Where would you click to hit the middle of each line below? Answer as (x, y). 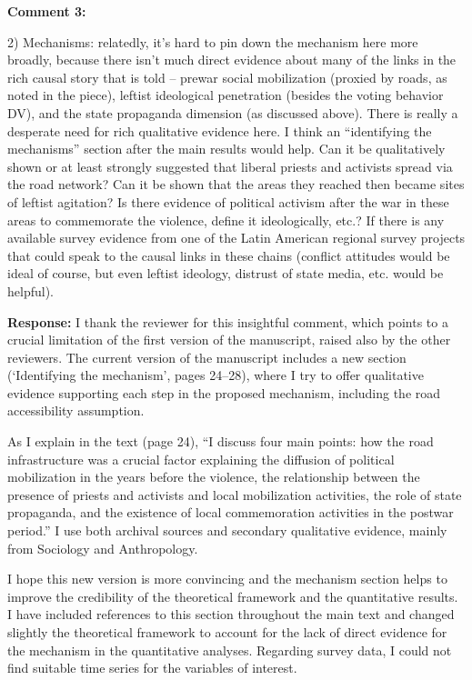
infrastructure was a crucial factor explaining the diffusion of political (201, 459)
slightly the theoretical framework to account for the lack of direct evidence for (227, 632)
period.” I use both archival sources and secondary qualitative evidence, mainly (227, 530)
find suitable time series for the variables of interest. (152, 668)
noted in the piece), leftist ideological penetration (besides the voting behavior (226, 95)
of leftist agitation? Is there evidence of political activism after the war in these (228, 201)
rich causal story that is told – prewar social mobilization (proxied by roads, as (227, 77)
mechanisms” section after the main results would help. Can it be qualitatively (226, 149)
